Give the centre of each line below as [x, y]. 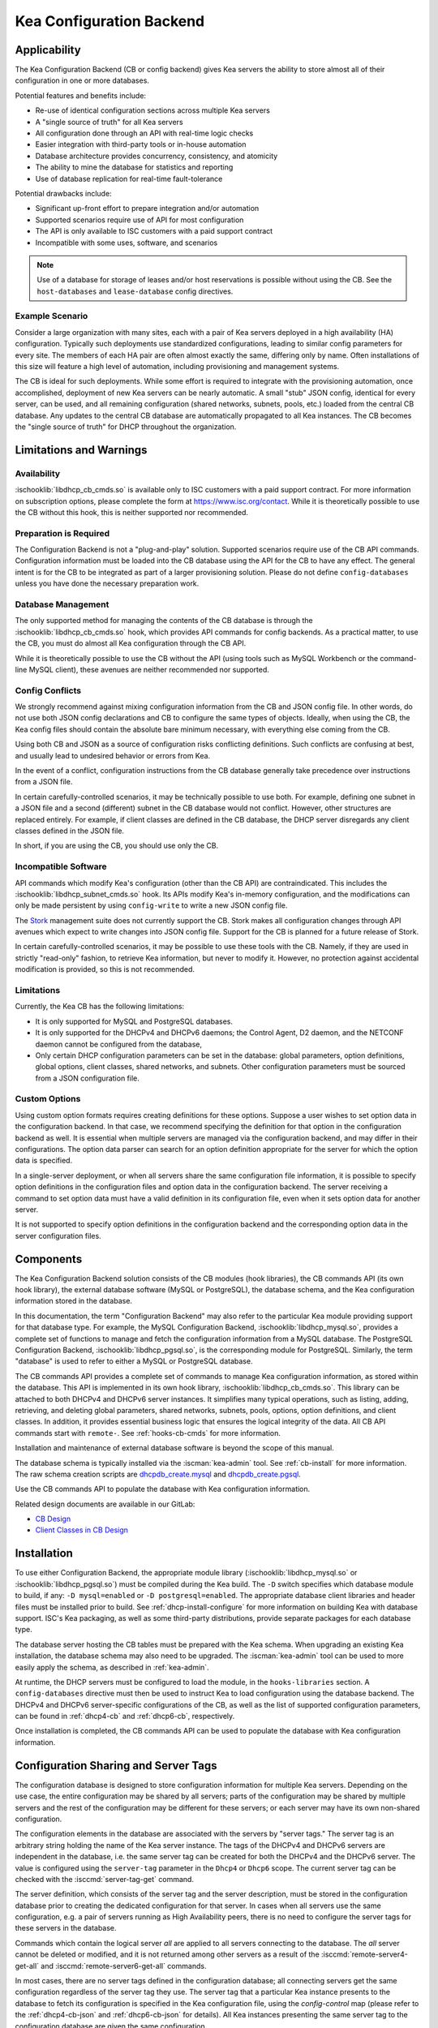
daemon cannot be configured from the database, [119, 1044]
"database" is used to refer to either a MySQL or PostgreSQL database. [134, 1361]
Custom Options [48, 1099]
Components [49, 1259]
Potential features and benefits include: [80, 95]
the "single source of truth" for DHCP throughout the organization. [126, 427]
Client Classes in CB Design [82, 1530]
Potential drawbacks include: [64, 193]
